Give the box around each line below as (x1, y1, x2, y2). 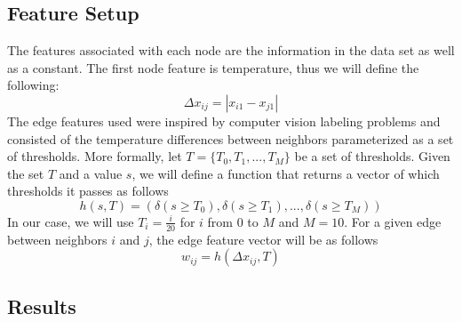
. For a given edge (344, 212, 442, 230)
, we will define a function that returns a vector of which (131, 164, 440, 182)
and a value (59, 164, 123, 182)
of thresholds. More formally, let (7, 147, 182, 165)
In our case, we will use (7, 212, 134, 230)
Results (7, 292, 76, 319)
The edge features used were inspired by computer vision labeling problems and (7, 111, 441, 130)
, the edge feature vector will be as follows (148, 229, 378, 248)
